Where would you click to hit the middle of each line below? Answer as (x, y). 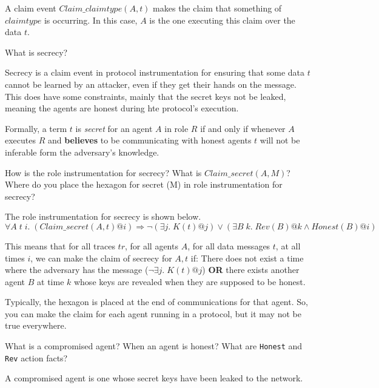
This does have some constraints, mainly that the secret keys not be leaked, (146, 96)
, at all (288, 245)
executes (21, 140)
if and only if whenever (243, 128)
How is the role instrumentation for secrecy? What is (103, 172)
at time (51, 281)
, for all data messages (229, 245)
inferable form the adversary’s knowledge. (82, 152)
